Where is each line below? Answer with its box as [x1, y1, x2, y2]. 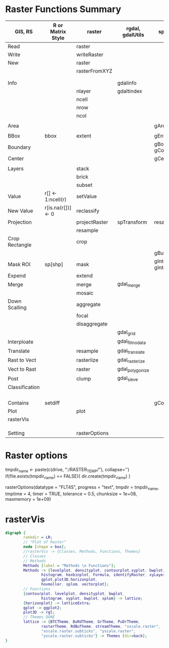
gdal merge [117, 280, 141, 288]
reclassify [76, 207, 100, 214]
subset [76, 181, 93, 188]
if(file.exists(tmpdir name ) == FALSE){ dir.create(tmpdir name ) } [5, 473, 131, 480]
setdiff [44, 400, 60, 407]
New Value [8, 207, 34, 214]
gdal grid [117, 329, 136, 337]
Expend [8, 272, 26, 279]
